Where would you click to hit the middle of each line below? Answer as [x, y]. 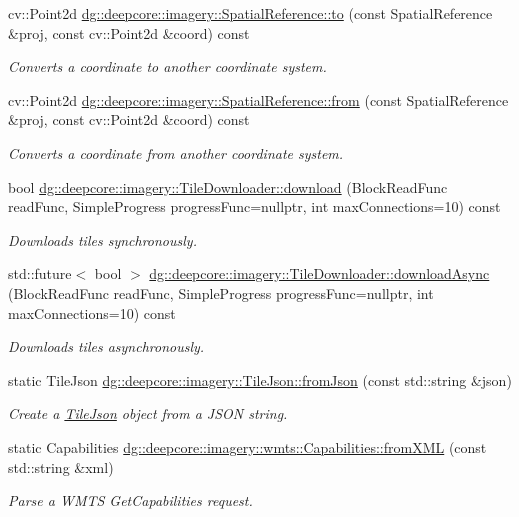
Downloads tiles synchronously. [102, 239]
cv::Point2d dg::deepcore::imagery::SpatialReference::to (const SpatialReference [250, 13]
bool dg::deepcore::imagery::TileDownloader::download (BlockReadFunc [228, 186]
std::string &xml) [61, 466]
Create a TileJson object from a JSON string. [148, 413]
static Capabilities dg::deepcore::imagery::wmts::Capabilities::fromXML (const [247, 446]
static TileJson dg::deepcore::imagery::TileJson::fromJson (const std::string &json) [260, 379]
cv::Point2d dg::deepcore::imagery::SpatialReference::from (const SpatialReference [258, 99]
